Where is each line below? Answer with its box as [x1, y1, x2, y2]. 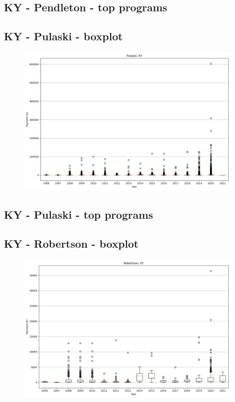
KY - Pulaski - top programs [4, 207, 153, 222]
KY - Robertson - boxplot [4, 236, 139, 251]
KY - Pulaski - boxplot [4, 29, 123, 44]
